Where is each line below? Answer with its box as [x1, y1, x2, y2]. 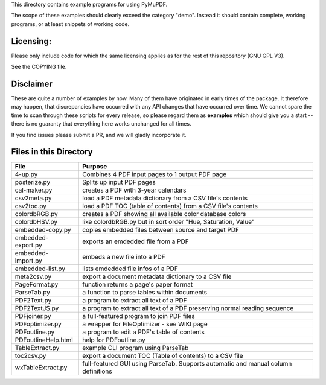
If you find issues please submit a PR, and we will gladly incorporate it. [11, 131, 187, 138]
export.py [14, 241, 42, 250]
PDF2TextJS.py [14, 304, 59, 313]
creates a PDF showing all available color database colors [82, 210, 246, 218]
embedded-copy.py [14, 226, 71, 234]
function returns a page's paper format [82, 281, 193, 289]
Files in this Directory [11, 147, 93, 157]
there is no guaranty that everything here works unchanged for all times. [11, 120, 191, 127]
